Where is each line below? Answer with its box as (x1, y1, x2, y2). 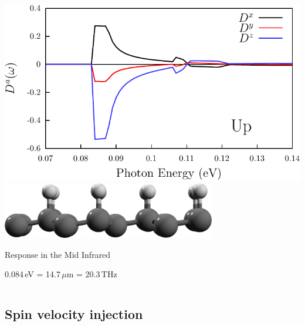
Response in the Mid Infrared (5, 248, 111, 260)
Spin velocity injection (5, 305, 143, 323)
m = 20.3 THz (66, 268, 117, 280)
